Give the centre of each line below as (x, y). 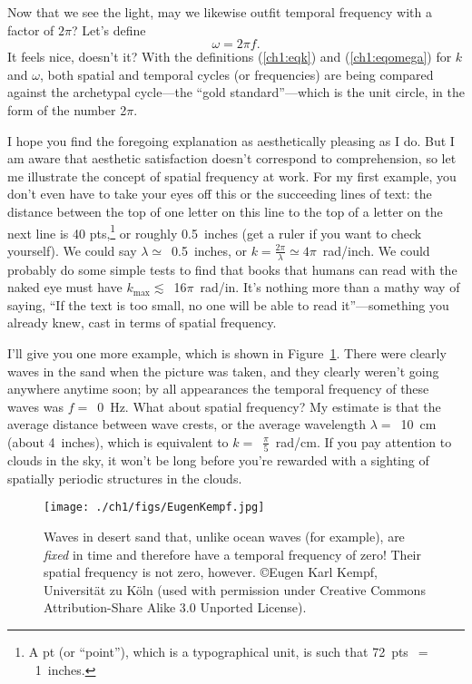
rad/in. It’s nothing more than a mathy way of (330, 287)
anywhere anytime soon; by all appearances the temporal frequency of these (218, 389)
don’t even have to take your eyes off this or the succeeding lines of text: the (220, 194)
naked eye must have (65, 287)
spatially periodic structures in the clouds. (125, 478)
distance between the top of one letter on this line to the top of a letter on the (225, 211)
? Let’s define (109, 29)
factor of (31, 29)
